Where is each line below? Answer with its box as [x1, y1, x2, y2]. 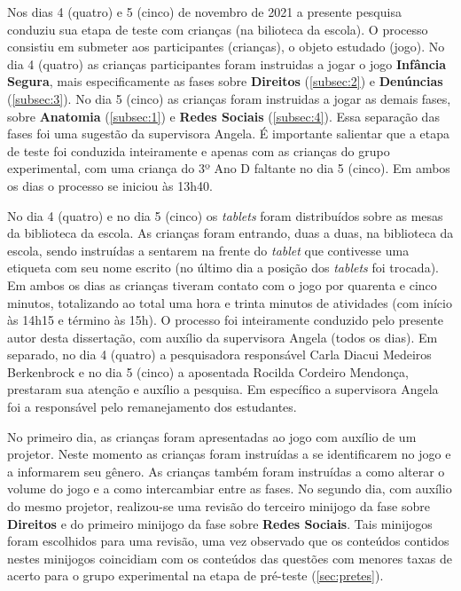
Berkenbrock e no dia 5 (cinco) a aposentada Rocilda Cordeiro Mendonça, [7, 362, 409, 381]
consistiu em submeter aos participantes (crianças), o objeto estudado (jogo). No [7, 37, 445, 56]
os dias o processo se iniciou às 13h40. [7, 176, 213, 194]
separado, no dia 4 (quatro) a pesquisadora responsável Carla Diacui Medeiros [7, 345, 432, 364]
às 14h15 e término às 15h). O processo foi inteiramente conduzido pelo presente [7, 311, 444, 329]
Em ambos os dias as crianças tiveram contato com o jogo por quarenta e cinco [7, 275, 437, 294]
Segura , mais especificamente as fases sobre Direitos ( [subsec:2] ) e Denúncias [7, 72, 443, 91]
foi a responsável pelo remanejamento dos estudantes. [7, 398, 297, 416]
